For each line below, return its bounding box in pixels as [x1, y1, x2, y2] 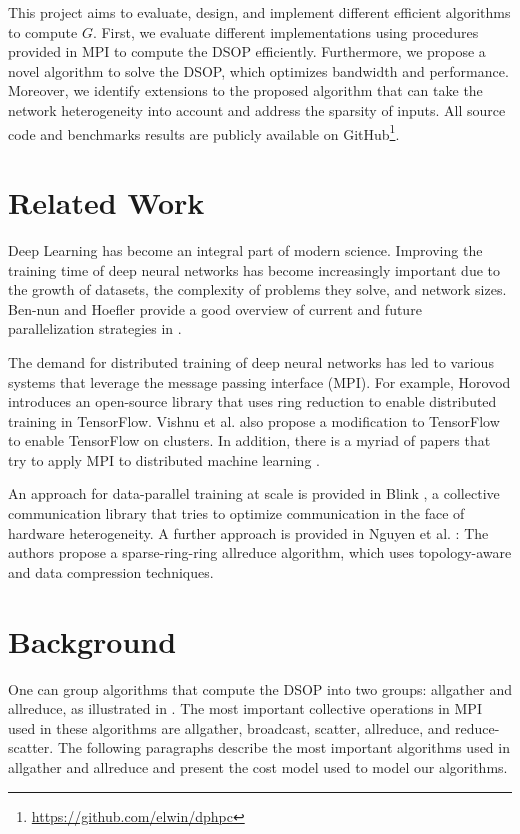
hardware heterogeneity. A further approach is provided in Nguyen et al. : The [8, 522, 489, 543]
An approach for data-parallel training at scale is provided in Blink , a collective [8, 483, 500, 504]
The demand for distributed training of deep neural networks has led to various [8, 351, 494, 372]
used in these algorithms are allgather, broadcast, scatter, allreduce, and [8, 717, 451, 738]
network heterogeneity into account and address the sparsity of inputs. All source [8, 99, 506, 120]
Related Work [8, 182, 205, 222]
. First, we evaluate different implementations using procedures [92, 21, 479, 42]
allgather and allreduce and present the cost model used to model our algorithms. [8, 756, 508, 777]
